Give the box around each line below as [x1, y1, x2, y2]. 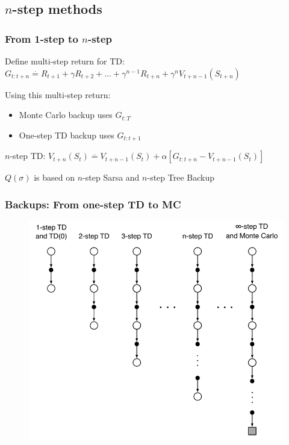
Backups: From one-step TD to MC [5, 196, 181, 211]
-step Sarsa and [82, 171, 140, 184]
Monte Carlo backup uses [19, 108, 113, 121]
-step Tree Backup [147, 171, 214, 184]
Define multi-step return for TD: [5, 55, 125, 67]
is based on [34, 171, 75, 184]
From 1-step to [5, 31, 78, 46]
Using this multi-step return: [5, 88, 111, 101]
